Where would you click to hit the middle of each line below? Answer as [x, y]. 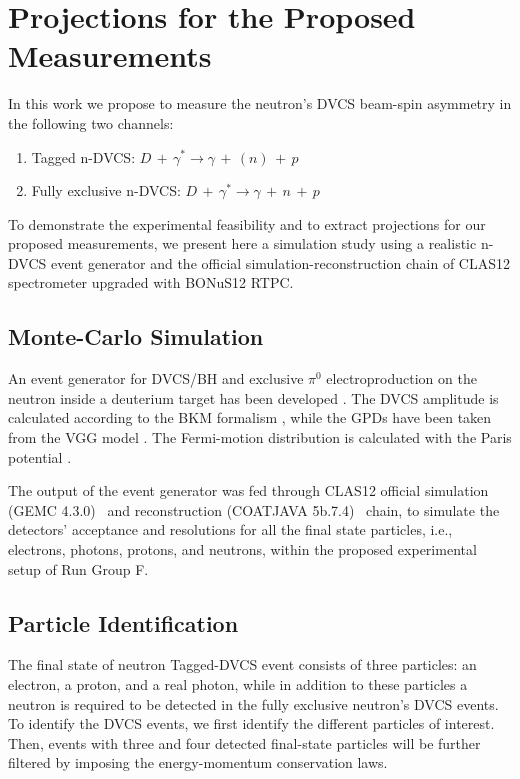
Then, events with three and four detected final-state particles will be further [244, 742]
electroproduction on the [401, 378]
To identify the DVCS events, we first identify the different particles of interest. [251, 723]
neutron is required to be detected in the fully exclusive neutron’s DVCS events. [253, 703]
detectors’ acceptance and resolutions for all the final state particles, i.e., [230, 529]
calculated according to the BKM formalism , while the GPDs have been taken [250, 417]
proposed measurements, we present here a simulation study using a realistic [242, 243]
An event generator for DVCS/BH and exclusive [156, 378]
